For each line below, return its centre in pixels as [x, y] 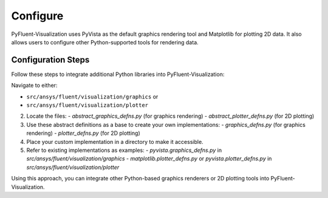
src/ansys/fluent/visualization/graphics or [92, 97]
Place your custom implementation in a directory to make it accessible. [115, 142]
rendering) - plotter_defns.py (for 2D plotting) [84, 133]
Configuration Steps [50, 60]
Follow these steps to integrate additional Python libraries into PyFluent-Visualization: [118, 74]
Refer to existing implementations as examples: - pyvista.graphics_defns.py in [124, 150]
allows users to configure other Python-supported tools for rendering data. [105, 42]
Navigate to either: [34, 86]
